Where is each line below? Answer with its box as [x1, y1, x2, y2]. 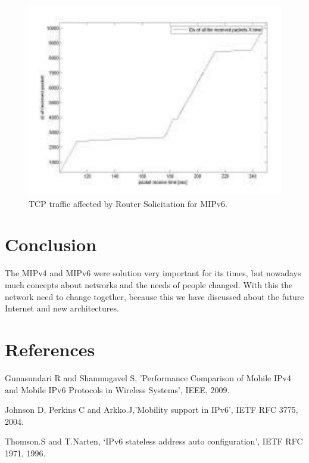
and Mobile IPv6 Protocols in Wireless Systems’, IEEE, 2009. [5, 383, 230, 396]
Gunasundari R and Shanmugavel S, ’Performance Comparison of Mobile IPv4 [5, 371, 291, 384]
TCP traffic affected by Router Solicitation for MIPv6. [29, 197, 227, 209]
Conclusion [5, 232, 97, 257]
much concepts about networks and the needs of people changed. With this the [5, 279, 293, 291]
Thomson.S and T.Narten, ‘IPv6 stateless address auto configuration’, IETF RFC [5, 435, 303, 447]
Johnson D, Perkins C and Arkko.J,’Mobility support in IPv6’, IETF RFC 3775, [5, 403, 298, 416]
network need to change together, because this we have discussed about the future [5, 290, 304, 303]
